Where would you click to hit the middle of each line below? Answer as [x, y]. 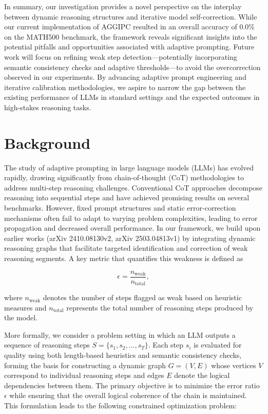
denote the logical [202, 375]
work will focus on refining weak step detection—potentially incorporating [121, 56]
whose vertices [234, 365]
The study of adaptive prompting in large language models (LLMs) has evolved [129, 167]
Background [47, 142]
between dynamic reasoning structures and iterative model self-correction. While [131, 16]
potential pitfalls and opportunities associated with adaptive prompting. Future [129, 47]
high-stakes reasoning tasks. [48, 107]
